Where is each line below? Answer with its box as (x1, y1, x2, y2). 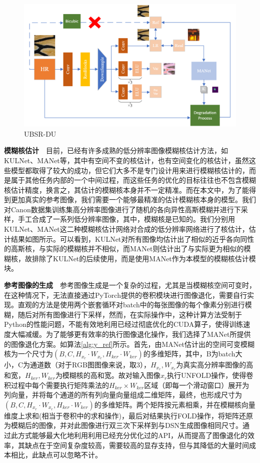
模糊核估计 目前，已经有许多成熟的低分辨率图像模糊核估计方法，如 (4, 145, 228, 156)
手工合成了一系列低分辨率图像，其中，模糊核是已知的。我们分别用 (17, 214, 235, 224)
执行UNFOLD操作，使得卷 (167, 370, 253, 380)
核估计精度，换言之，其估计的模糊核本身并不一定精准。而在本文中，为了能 (4, 184, 249, 195)
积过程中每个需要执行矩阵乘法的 (4, 379, 109, 390)
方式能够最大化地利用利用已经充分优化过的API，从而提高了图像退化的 (17, 430, 248, 440)
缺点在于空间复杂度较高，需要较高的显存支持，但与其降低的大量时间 (24, 439, 249, 450)
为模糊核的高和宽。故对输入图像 (55, 370, 160, 380)
